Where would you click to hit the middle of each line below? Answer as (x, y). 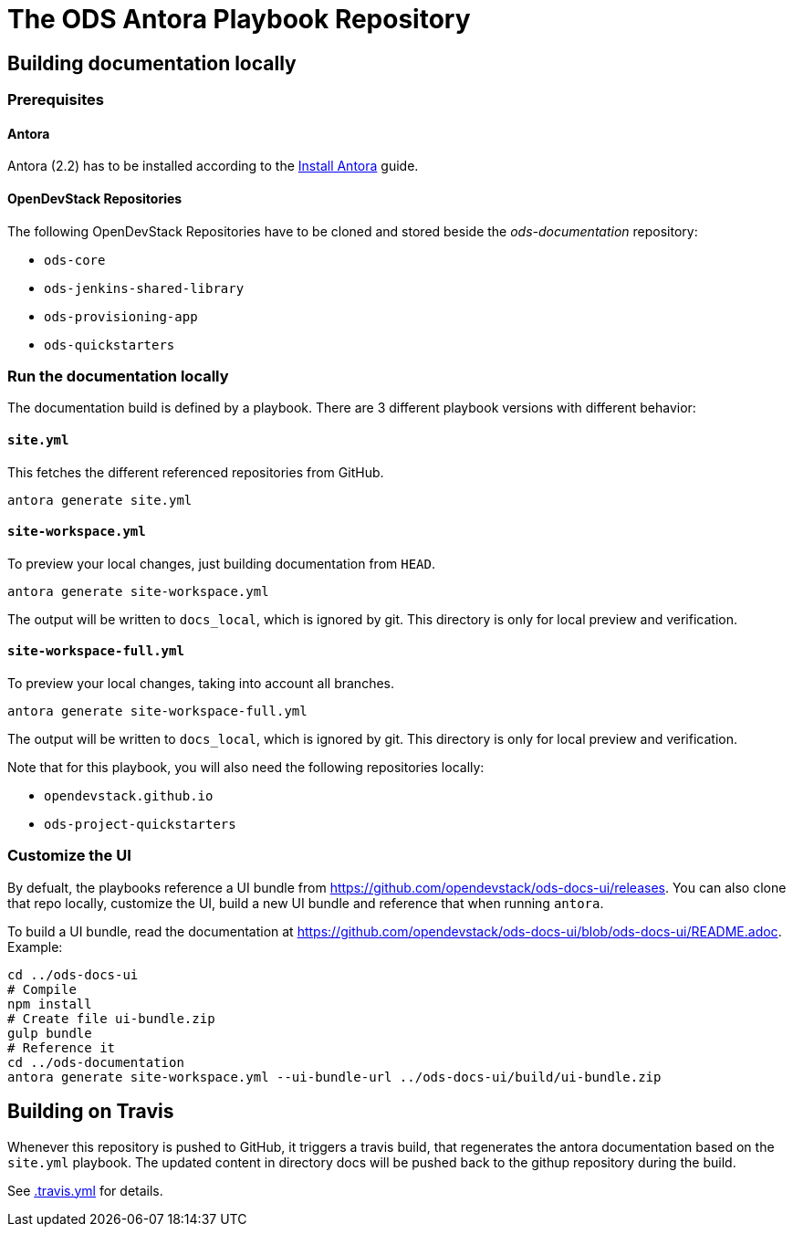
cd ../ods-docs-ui (73, 974)
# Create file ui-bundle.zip (111, 1018)
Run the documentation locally (118, 376)
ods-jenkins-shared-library (144, 288)
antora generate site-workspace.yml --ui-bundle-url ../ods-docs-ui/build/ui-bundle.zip (334, 1077)
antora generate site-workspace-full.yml (157, 711)
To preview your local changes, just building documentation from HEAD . (222, 563)
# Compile (42, 989)
